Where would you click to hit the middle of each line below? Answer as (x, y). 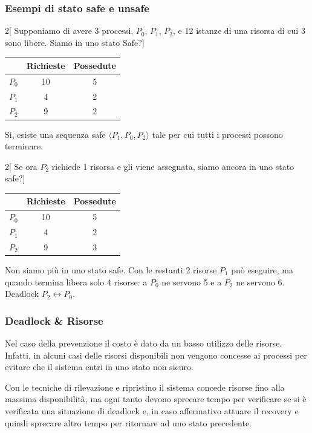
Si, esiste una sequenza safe (55, 134)
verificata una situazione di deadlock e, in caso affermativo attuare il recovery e (152, 411)
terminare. (24, 146)
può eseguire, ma (262, 270)
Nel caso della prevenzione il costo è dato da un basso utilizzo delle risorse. (144, 343)
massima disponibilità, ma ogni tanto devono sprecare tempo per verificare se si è (156, 399)
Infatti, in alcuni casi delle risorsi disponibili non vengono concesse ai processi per (156, 355)
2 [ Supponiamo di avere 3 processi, (69, 31)
